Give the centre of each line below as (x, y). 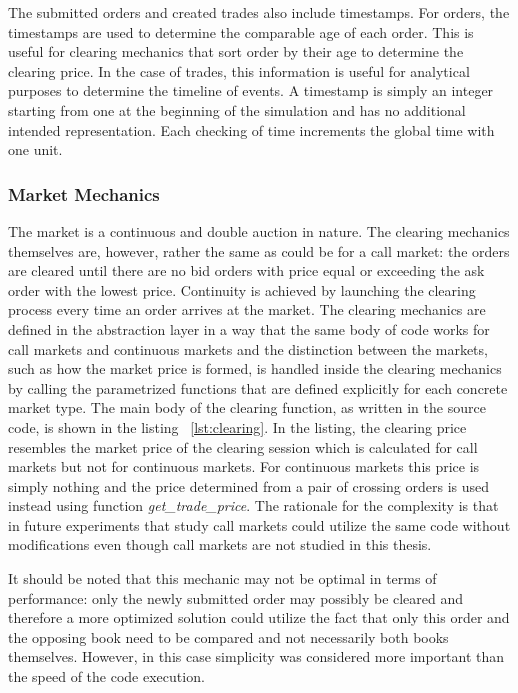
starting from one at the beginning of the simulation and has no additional (237, 109)
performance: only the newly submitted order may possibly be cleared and (236, 597)
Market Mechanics (84, 193)
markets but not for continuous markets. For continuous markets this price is (244, 466)
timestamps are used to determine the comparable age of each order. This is (241, 31)
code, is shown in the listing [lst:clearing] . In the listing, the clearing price (237, 426)
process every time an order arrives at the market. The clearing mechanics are (247, 309)
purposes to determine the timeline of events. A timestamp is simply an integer (251, 90)
